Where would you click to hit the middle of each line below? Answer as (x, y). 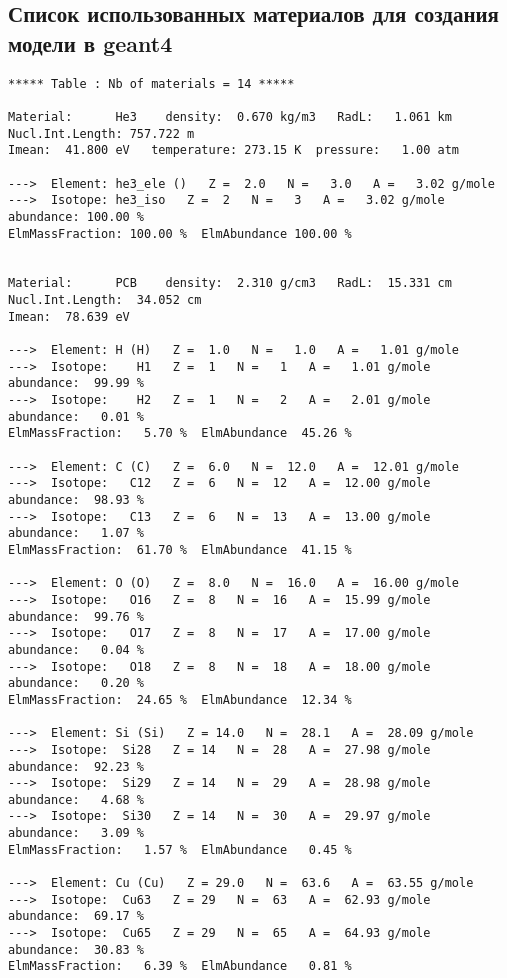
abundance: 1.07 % (76, 533)
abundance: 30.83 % (76, 949)
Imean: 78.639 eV (69, 316)
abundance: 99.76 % (76, 616)
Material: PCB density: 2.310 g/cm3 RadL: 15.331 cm (230, 283)
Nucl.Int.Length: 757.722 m (101, 133)
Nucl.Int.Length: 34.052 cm (105, 300)
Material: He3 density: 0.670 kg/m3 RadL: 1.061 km (230, 116)
